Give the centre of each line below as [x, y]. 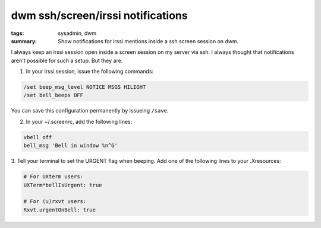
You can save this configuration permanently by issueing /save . [90, 111]
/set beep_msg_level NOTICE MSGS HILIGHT [85, 87]
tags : [18, 33]
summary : [24, 41]
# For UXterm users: [53, 177]
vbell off [38, 137]
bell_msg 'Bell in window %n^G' [71, 146]
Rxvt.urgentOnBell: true [60, 210]
